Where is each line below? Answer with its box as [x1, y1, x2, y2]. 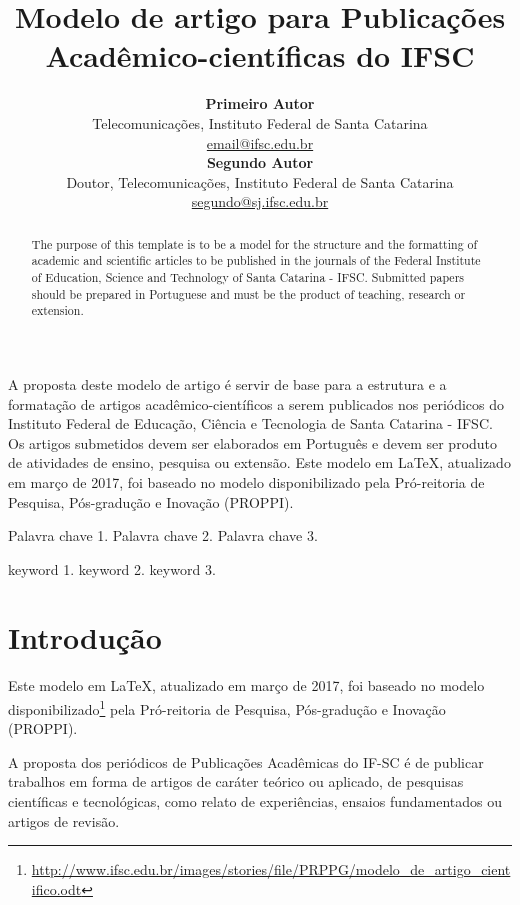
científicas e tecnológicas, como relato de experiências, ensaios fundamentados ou [8, 791, 502, 812]
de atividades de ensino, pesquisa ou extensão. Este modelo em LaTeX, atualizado [8, 452, 511, 473]
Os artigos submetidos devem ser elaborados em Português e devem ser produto [8, 432, 498, 453]
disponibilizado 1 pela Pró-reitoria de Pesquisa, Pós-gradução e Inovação [8, 696, 446, 719]
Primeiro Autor [205, 93, 315, 114]
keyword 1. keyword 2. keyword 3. [8, 558, 216, 579]
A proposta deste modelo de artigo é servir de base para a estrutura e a [8, 373, 447, 394]
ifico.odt [31, 878, 82, 899]
